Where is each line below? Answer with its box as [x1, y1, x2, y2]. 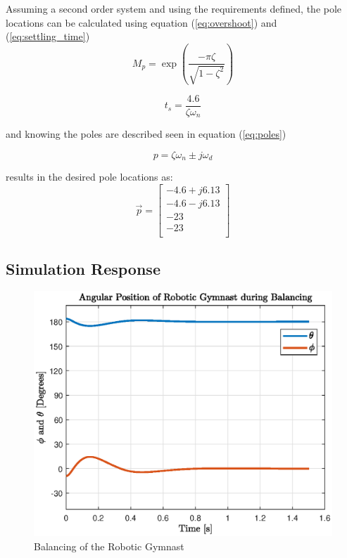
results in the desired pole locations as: [6, 169, 173, 184]
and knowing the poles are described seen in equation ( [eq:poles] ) [6, 126, 286, 141]
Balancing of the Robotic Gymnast [34, 538, 184, 553]
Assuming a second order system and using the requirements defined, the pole [6, 1, 342, 15]
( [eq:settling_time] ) [6, 29, 90, 44]
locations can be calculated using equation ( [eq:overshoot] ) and [6, 15, 277, 30]
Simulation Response [6, 257, 160, 279]
